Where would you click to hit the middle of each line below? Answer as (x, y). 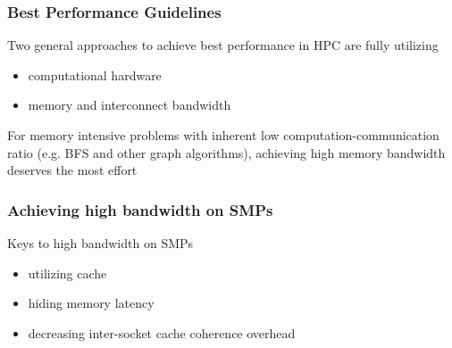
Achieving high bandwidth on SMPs (140, 209)
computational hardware (95, 75)
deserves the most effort (72, 170)
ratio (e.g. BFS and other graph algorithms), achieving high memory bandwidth (226, 152)
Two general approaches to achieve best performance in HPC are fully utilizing (223, 45)
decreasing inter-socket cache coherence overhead (162, 332)
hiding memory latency (91, 303)
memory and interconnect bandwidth (130, 105)
